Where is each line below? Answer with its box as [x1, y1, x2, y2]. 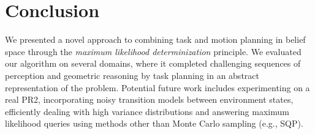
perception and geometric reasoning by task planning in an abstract [5, 69, 259, 81]
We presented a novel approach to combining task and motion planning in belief [5, 33, 306, 46]
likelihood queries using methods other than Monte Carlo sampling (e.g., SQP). [5, 117, 303, 130]
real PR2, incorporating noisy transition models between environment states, [5, 93, 294, 106]
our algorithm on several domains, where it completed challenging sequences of [5, 57, 301, 70]
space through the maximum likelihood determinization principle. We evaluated [5, 45, 302, 58]
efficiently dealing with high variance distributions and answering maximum [5, 105, 289, 117]
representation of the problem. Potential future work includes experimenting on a [5, 81, 310, 94]
